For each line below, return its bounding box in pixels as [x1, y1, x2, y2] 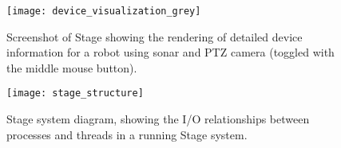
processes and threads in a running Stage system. [6, 126, 248, 142]
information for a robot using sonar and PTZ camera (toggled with [6, 44, 335, 60]
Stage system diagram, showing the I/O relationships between [6, 111, 310, 127]
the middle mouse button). [6, 59, 137, 76]
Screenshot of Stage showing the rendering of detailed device [6, 28, 303, 45]
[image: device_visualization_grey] [6, 6, 201, 17]
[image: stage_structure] [6, 88, 144, 99]
